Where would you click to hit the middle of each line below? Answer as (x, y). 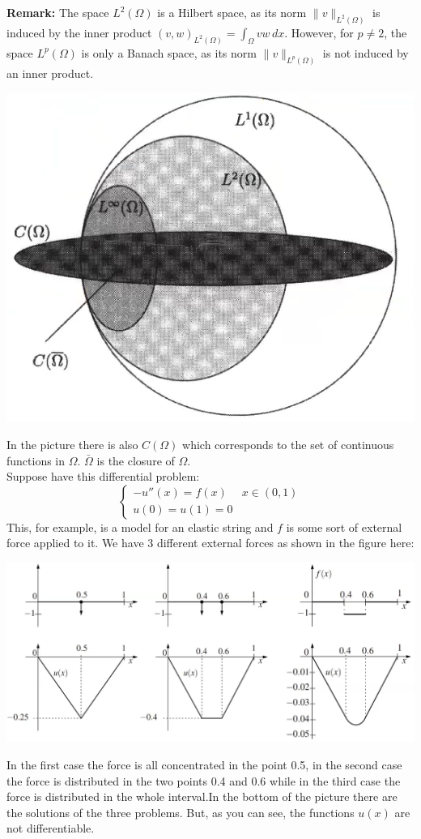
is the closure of (136, 460)
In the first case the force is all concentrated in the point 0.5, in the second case (204, 765)
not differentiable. (51, 828)
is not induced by (366, 52)
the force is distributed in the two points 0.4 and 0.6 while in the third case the (204, 780)
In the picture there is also (72, 445)
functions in (36, 460)
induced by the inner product (79, 32)
